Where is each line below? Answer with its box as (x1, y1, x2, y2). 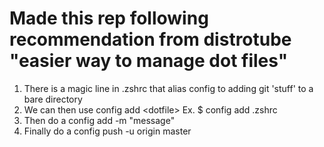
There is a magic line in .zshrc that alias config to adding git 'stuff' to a (23, 82, 314, 94)
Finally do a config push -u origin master (23, 125, 192, 137)
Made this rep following (9, 7, 209, 30)
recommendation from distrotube (9, 28, 292, 51)
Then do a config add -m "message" (23, 114, 176, 126)
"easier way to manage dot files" (9, 50, 289, 72)
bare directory (23, 93, 83, 105)
